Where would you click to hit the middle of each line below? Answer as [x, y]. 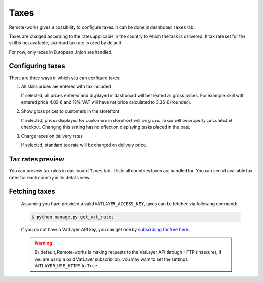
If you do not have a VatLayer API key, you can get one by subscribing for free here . [105, 230]
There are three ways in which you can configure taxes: [65, 78]
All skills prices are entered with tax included [66, 87]
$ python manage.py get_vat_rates [73, 217]
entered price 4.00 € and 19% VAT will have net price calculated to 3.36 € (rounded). [106, 102]
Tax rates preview [37, 159]
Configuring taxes [37, 66]
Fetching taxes [32, 191]
